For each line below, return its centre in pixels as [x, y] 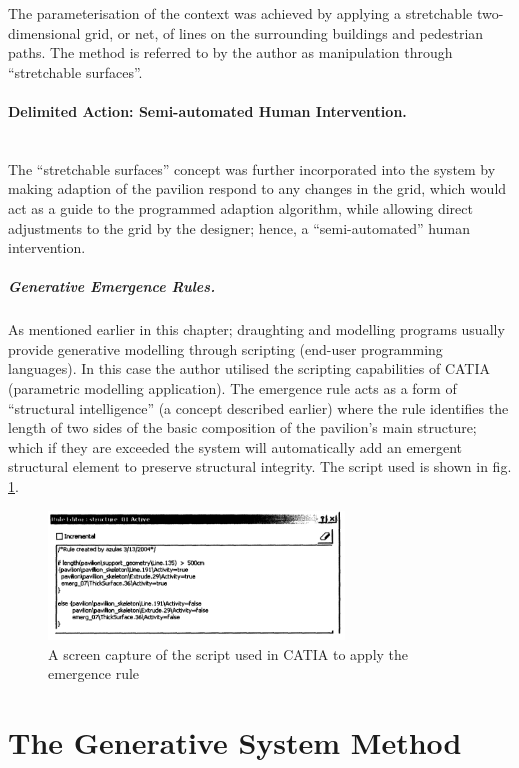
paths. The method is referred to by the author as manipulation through [230, 52]
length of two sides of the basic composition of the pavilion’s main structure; [242, 427]
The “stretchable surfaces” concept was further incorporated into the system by [252, 168]
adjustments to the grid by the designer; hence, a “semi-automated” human [239, 227]
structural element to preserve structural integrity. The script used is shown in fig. [260, 466]
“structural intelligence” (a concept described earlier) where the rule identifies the [258, 407]
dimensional [44, 32]
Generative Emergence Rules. [112, 286]
